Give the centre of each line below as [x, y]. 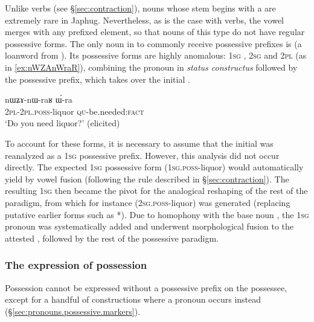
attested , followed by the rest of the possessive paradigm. [112, 238]
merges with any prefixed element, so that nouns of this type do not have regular [155, 32]
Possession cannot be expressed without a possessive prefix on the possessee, [146, 287]
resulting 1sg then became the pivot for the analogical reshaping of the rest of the [156, 191]
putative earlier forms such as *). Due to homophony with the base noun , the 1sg [157, 214]
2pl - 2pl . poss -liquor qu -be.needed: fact [75, 111]
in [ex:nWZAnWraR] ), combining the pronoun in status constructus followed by [151, 67]
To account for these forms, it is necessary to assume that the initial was [139, 143]
